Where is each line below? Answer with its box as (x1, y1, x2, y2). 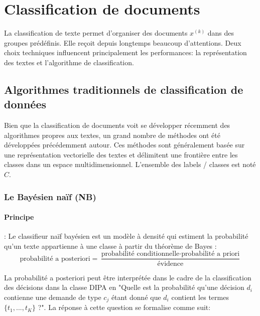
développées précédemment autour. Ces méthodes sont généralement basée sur (4, 139, 245, 150)
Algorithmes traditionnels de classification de (4, 81, 243, 97)
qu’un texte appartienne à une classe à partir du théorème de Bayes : (4, 240, 217, 251)
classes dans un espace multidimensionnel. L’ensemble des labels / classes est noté (4, 159, 256, 170)
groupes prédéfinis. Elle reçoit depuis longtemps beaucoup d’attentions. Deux (4, 37, 241, 48)
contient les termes (171, 291, 229, 302)
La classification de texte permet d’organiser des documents (4, 28, 188, 38)
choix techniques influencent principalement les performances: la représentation (4, 47, 247, 58)
